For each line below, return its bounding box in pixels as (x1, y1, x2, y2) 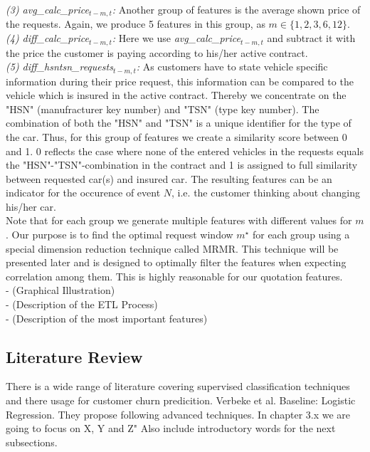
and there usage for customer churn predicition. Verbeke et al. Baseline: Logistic (6, 393, 356, 408)
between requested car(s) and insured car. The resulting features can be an (6, 171, 332, 186)
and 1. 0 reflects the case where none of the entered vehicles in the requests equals (6, 143, 364, 158)
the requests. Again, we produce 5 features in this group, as (6, 16, 265, 31)
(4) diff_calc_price (6, 31, 89, 46)
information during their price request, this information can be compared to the (6, 73, 354, 88)
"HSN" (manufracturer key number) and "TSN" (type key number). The (6, 101, 319, 116)
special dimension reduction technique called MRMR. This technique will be (6, 241, 339, 256)
